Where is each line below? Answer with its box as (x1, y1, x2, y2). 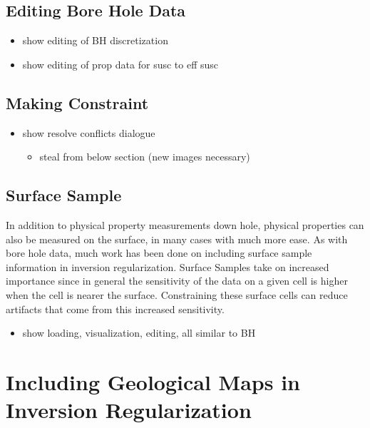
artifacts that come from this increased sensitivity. (6, 301, 225, 316)
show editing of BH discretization (22, 33, 168, 48)
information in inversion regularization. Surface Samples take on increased (6, 259, 329, 274)
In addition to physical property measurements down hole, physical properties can (6, 217, 364, 232)
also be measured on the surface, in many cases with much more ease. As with (6, 231, 348, 246)
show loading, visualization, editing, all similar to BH (22, 325, 256, 340)
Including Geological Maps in (6, 367, 301, 396)
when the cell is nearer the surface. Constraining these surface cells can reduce (6, 287, 348, 302)
